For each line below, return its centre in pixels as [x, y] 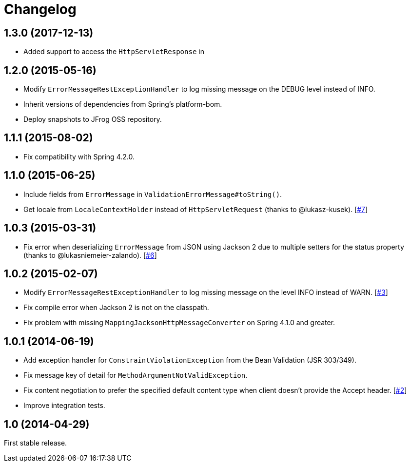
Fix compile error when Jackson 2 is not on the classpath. [116, 308]
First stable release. [36, 443]
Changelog [40, 9]
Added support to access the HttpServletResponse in [114, 52]
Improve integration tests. [64, 406]
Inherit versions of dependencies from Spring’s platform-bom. [123, 104]
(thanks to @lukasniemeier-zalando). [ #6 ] [90, 255]
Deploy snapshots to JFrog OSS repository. [93, 119]
